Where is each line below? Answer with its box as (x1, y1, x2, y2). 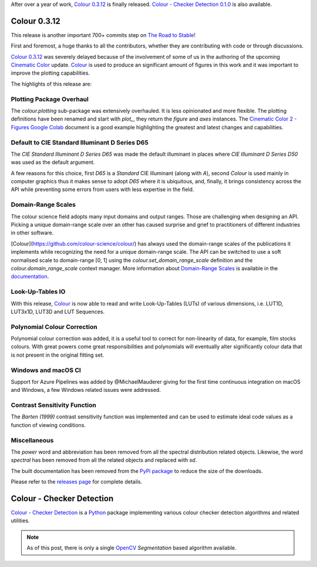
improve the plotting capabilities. (11, 69, 90, 76)
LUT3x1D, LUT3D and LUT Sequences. (11, 308, 105, 315)
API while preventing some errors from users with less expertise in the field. (11, 186, 194, 193)
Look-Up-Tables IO (11, 288, 66, 296)
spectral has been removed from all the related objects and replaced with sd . (11, 457, 197, 464)
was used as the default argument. (11, 159, 95, 166)
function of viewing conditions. (11, 421, 86, 428)
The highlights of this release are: (11, 80, 92, 88)
